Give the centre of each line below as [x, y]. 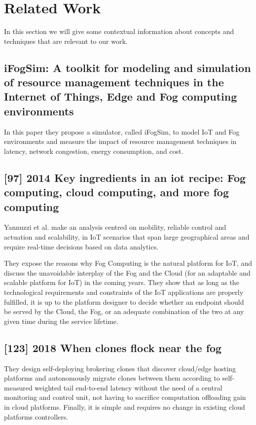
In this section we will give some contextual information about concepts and [119, 31]
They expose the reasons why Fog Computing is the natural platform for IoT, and [128, 263]
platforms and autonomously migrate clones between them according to [112, 378]
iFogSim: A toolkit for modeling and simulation [128, 67]
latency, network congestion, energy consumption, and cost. [94, 151]
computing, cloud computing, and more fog [116, 192]
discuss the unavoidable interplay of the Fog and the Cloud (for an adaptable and [127, 272]
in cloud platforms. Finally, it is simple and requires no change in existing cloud [125, 407]
